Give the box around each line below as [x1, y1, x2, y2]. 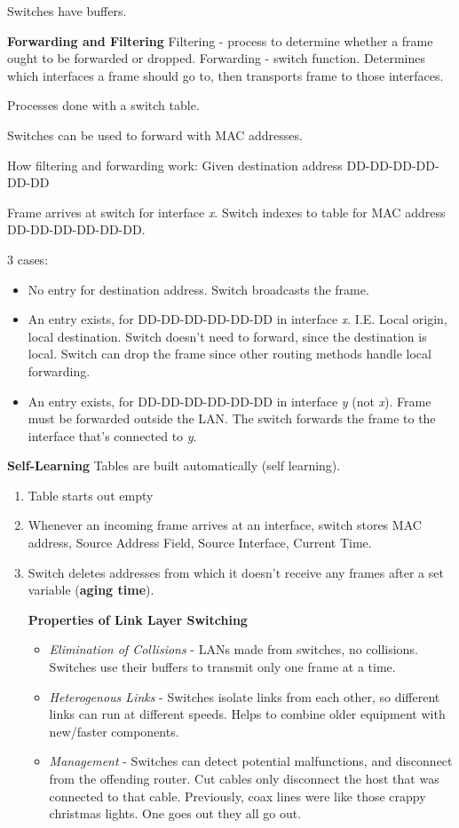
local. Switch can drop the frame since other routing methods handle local [28, 344, 431, 363]
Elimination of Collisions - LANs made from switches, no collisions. [49, 640, 418, 658]
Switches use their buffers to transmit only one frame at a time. [49, 658, 396, 676]
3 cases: [7, 249, 49, 268]
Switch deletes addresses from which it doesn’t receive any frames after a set [28, 563, 444, 581]
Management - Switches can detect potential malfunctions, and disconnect [49, 752, 453, 770]
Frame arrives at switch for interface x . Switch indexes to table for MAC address [7, 202, 446, 221]
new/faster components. [49, 722, 179, 740]
